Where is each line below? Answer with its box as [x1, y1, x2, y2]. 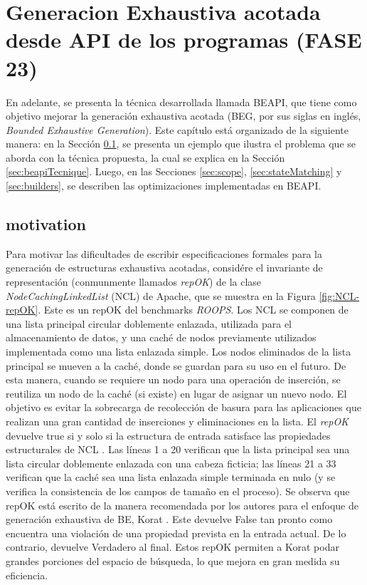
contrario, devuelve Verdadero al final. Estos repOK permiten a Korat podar [6, 539, 339, 554]
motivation [6, 213, 87, 235]
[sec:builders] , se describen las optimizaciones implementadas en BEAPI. [6, 178, 321, 193]
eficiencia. [6, 567, 48, 582]
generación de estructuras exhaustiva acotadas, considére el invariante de [6, 260, 323, 275]
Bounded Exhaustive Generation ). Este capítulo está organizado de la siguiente [6, 122, 349, 137]
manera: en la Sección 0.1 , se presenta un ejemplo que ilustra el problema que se [6, 136, 356, 151]
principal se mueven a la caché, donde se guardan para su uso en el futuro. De [6, 358, 346, 373]
